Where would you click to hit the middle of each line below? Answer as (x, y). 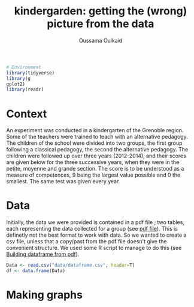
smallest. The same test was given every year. (63, 181)
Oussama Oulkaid (101, 40)
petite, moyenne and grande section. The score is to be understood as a (95, 169)
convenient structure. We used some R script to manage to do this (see (94, 248)
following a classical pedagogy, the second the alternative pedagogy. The (97, 150)
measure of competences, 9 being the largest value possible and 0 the (93, 175)
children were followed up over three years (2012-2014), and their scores (96, 156)
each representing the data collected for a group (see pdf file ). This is (92, 229)
